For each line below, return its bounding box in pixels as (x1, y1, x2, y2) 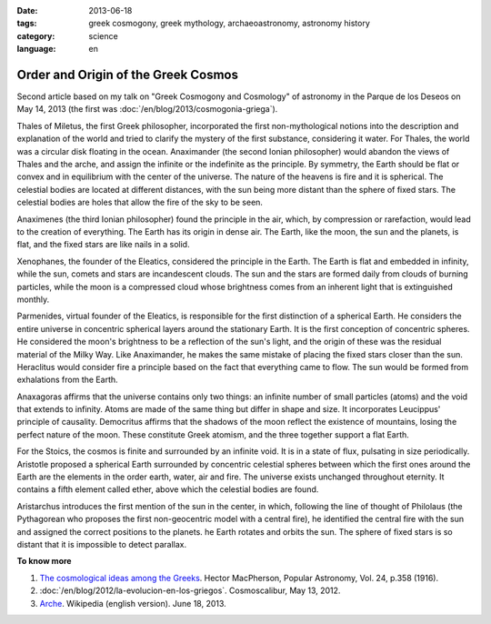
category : (16, 30, 55, 41)
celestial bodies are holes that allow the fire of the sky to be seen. (16, 196, 264, 208)
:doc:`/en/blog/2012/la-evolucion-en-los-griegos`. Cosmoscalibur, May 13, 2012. (39, 585, 341, 596)
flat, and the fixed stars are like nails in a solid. (16, 239, 190, 250)
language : (16, 44, 56, 55)
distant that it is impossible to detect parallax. (16, 538, 187, 549)
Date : (16, 5, 38, 15)
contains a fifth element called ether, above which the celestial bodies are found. (16, 484, 319, 495)
